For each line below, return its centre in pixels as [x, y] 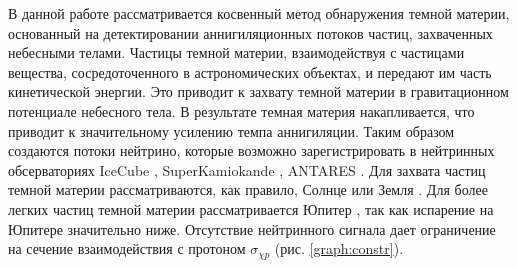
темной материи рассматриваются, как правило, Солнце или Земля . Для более [248, 189]
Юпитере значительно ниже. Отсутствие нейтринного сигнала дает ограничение [252, 228]
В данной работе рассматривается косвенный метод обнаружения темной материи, [259, 13]
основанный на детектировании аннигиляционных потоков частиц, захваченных [250, 32]
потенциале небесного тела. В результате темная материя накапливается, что [241, 110]
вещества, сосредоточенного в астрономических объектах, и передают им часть [250, 71]
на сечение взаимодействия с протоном [127, 248]
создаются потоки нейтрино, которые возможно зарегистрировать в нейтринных [251, 150]
